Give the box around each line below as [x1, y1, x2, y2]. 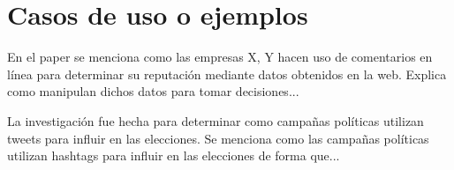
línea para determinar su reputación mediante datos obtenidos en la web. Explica [7, 64, 447, 83]
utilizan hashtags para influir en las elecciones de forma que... [7, 146, 340, 165]
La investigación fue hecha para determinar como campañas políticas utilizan [7, 111, 424, 129]
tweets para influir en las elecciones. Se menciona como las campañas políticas [7, 129, 429, 147]
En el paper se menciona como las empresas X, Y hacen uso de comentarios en [7, 48, 433, 66]
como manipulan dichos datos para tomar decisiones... [7, 82, 299, 100]
